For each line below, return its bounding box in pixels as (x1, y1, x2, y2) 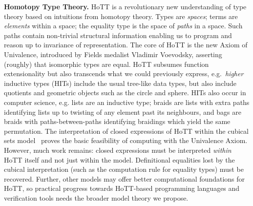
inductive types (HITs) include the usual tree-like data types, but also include (4, 78, 237, 88)
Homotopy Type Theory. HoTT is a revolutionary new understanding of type (4, 1, 247, 11)
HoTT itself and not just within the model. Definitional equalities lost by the (4, 154, 235, 165)
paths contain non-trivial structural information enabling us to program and (4, 30, 232, 40)
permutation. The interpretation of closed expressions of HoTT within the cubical (4, 125, 249, 136)
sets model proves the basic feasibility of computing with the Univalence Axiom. (4, 135, 248, 145)
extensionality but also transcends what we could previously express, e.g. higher (4, 68, 244, 79)
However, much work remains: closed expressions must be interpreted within (4, 144, 232, 155)
